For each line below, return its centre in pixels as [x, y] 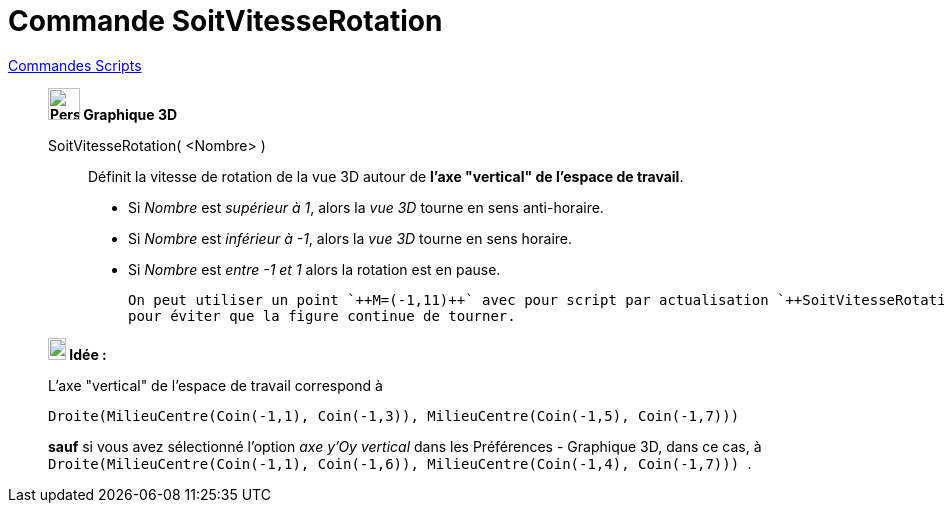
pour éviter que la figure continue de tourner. [322, 315]
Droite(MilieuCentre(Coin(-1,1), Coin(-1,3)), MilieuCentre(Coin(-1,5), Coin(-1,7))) [394, 415]
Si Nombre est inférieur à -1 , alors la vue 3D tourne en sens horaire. [350, 238]
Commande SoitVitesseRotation [225, 21]
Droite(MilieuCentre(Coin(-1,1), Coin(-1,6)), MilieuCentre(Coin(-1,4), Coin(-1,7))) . [400, 463]
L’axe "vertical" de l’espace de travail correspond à [215, 385]
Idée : [88, 354]
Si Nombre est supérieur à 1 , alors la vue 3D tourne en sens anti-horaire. [366, 207]
